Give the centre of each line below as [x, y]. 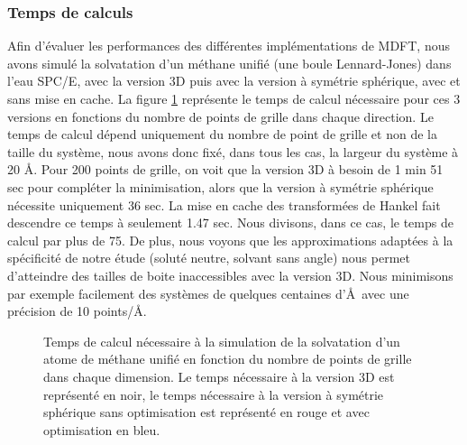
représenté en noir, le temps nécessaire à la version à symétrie [214, 394]
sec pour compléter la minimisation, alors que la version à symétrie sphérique [220, 186]
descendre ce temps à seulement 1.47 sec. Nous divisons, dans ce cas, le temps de [230, 222]
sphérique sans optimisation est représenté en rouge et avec [206, 412]
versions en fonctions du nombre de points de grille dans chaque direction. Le [220, 116]
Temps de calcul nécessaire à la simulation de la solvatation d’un [222, 341]
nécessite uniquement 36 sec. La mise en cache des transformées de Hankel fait [224, 204]
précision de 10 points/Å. [77, 311]
